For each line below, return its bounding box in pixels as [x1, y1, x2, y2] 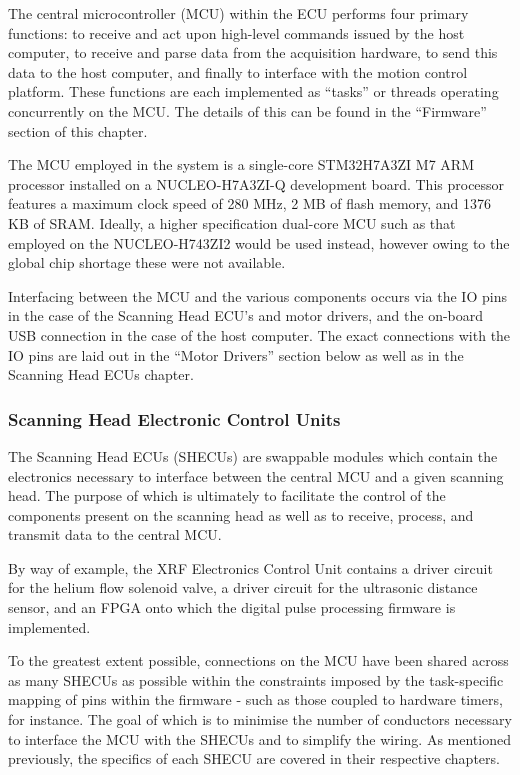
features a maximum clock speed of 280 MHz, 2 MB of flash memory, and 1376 [8, 193, 492, 214]
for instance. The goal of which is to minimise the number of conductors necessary [8, 709, 512, 730]
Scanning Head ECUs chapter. [8, 364, 194, 385]
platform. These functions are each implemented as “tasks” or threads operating [8, 81, 499, 102]
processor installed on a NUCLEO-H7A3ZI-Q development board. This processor [8, 173, 505, 194]
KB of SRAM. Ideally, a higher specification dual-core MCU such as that [8, 212, 456, 233]
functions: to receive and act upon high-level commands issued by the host [8, 22, 465, 43]
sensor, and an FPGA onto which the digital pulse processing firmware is [8, 597, 456, 618]
